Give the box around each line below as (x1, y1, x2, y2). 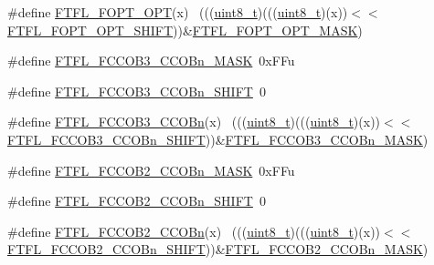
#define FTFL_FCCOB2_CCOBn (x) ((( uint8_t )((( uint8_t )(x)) (7, 221, 381, 240)
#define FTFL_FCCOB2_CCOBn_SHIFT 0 (7, 191, 266, 210)
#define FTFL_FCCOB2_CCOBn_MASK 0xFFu (7, 160, 295, 179)
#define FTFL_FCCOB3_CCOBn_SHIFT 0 (7, 81, 266, 100)
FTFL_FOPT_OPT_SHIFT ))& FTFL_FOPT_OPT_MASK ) (7, 20, 363, 39)
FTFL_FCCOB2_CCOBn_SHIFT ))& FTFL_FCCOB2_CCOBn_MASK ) (7, 240, 429, 259)
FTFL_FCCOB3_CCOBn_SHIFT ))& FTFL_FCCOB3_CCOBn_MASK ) (7, 129, 429, 148)
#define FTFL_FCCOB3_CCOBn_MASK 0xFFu (7, 51, 295, 70)
